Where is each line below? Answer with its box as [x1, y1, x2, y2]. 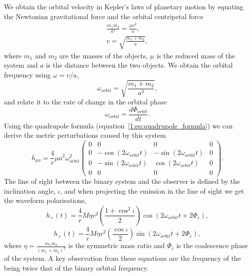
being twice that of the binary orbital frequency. [4, 262, 149, 273]
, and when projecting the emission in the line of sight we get [60, 185, 244, 196]
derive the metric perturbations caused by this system [4, 130, 166, 140]
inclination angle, [4, 185, 56, 196]
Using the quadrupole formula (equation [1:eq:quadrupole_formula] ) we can [4, 120, 233, 130]
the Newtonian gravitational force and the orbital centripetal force [4, 11, 203, 21]
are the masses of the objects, [59, 50, 148, 60]
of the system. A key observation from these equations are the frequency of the [4, 253, 241, 263]
